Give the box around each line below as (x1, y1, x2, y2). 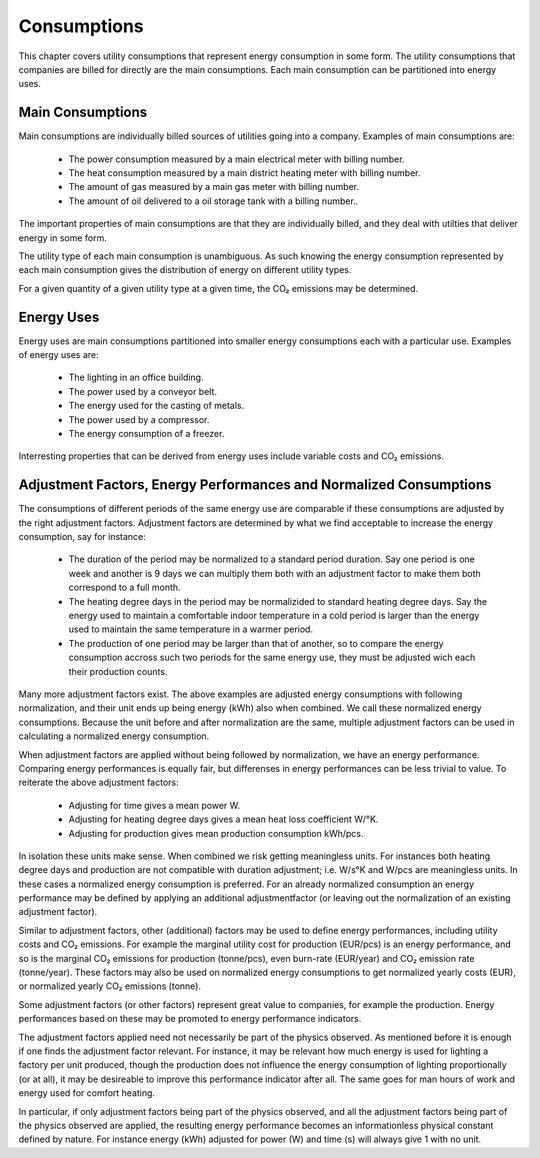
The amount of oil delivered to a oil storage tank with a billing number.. (68, 195, 359, 207)
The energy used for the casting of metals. (68, 400, 245, 412)
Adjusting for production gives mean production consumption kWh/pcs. (68, 827, 364, 839)
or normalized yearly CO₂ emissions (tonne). (18, 980, 202, 992)
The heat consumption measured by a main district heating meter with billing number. (68, 167, 421, 179)
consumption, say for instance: (18, 531, 147, 543)
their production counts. (68, 665, 168, 677)
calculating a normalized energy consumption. (18, 730, 210, 742)
